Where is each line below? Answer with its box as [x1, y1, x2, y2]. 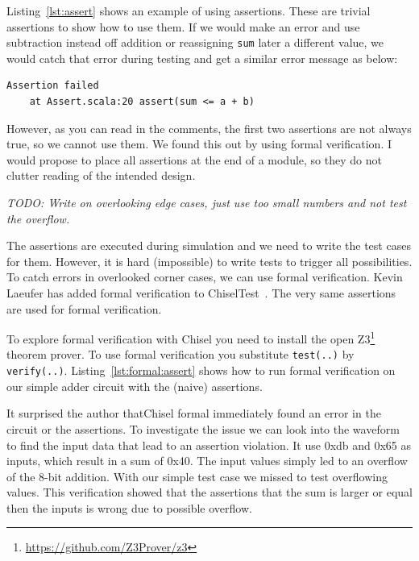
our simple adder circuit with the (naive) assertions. [6, 377, 263, 394]
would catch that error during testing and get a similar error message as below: [6, 49, 398, 66]
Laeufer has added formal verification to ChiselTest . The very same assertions [6, 284, 396, 301]
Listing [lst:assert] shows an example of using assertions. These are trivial [6, 2, 371, 19]
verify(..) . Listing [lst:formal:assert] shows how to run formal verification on [6, 362, 396, 379]
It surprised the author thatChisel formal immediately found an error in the [6, 405, 381, 422]
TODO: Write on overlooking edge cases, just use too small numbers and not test [6, 194, 407, 210]
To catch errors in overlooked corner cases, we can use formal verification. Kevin [6, 268, 403, 285]
